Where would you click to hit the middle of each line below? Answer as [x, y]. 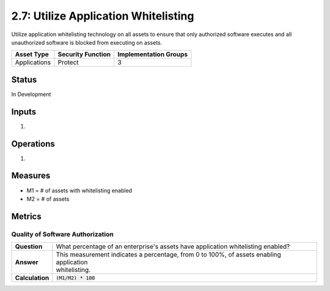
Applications [33, 62]
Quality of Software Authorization [63, 234]
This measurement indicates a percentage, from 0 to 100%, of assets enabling [168, 255]
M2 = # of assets [48, 199]
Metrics [27, 216]
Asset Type [32, 54]
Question [29, 246]
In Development [31, 94]
